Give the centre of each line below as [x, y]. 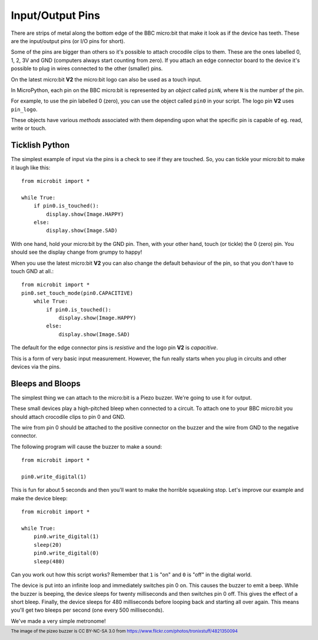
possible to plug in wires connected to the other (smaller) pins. [87, 68]
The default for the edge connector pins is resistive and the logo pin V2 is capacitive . [114, 347]
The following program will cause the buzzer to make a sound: [86, 447]
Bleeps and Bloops [46, 383]
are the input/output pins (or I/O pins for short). [68, 41]
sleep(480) [49, 561]
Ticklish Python [40, 145]
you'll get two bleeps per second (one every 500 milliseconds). [87, 610]
